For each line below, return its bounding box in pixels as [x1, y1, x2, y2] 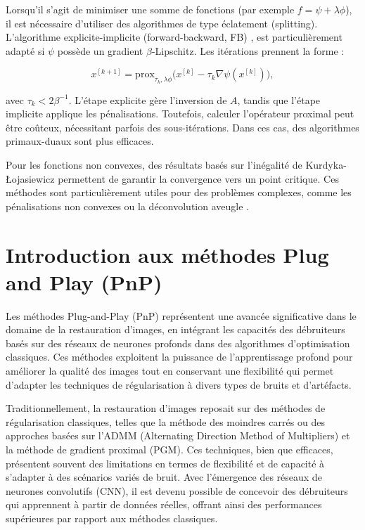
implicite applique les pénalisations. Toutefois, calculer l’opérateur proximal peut [6, 106, 354, 121]
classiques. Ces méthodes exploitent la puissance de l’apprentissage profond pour [6, 349, 353, 364]
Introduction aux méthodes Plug [6, 240, 329, 269]
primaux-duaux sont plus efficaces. [6, 134, 154, 148]
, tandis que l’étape [237, 92, 321, 107]
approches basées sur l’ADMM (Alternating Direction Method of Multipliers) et [6, 428, 350, 443]
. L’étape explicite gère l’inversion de [68, 92, 227, 107]
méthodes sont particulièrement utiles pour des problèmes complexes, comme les [6, 185, 352, 200]
